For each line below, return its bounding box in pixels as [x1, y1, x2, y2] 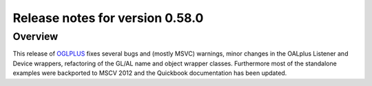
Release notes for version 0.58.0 [12, 10, 204, 25]
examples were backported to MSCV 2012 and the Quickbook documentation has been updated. [12, 69, 287, 77]
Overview [12, 30, 59, 43]
